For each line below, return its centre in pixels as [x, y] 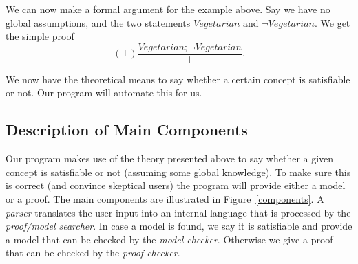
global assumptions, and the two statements [98, 22]
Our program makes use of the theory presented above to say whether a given [170, 158]
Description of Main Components [127, 130]
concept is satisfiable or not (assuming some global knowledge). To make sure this [178, 172]
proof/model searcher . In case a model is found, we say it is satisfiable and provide [179, 226]
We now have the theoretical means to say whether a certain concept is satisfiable [178, 79]
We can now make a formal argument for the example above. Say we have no [168, 9]
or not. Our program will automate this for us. [104, 92]
